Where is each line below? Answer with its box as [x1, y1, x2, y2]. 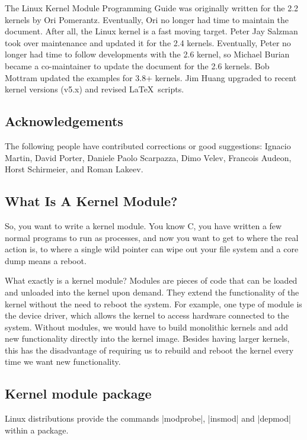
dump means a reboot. [5, 254, 87, 266]
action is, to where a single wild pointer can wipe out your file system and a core [5, 243, 299, 255]
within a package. [5, 423, 69, 436]
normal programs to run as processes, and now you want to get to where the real [5, 231, 299, 243]
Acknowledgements [5, 112, 123, 130]
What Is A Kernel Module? [5, 192, 178, 210]
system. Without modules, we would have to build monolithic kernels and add [5, 320, 288, 333]
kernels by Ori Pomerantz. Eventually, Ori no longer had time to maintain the [5, 13, 289, 25]
